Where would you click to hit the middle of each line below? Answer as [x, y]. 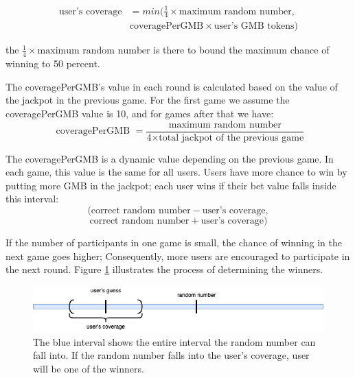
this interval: [32, 199]
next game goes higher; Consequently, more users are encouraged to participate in [178, 256]
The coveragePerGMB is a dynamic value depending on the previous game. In [170, 158]
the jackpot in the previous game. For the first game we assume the [148, 100]
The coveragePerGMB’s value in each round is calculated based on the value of [172, 86]
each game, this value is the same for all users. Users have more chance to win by [176, 172]
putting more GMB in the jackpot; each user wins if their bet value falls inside [171, 185]
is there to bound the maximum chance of [241, 50]
